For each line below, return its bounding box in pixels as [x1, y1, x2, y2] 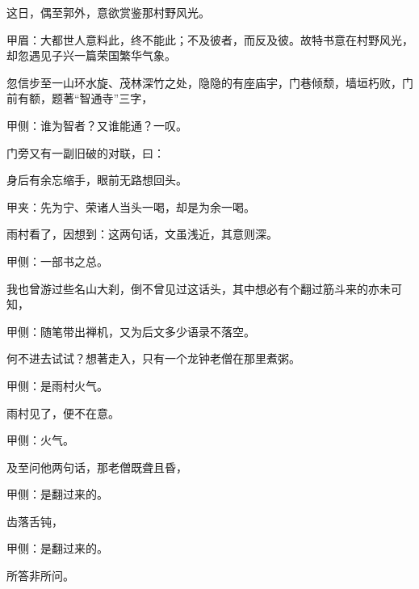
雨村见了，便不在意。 [6, 404, 119, 421]
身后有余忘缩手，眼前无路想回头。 [6, 171, 187, 188]
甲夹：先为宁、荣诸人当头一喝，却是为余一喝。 [6, 198, 255, 215]
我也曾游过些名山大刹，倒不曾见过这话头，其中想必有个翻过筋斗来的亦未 [6, 280, 391, 297]
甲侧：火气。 [6, 431, 74, 448]
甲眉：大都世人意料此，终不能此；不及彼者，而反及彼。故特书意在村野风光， [6, 31, 413, 48]
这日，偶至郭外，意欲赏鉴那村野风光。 [6, 4, 210, 20]
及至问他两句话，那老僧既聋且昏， [6, 458, 187, 475]
